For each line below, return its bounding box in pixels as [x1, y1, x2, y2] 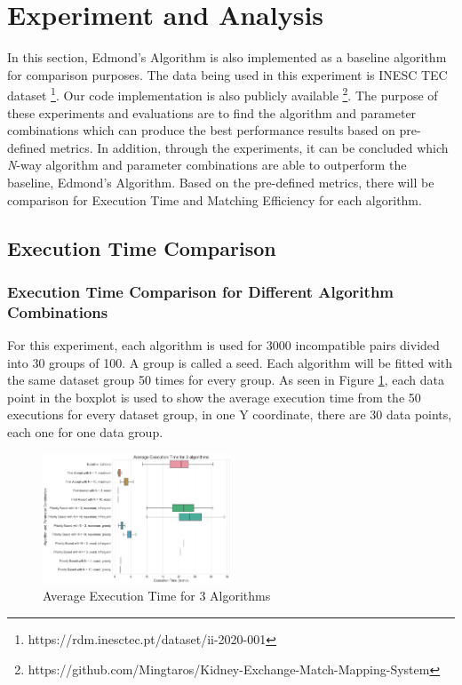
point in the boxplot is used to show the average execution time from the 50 [7, 387, 421, 406]
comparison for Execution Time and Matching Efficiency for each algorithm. [7, 190, 422, 209]
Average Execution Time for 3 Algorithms [43, 586, 271, 605]
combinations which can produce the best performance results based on [7, 121, 395, 139]
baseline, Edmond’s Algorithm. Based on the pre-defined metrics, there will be [7, 172, 434, 191]
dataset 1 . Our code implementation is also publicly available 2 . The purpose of [7, 84, 438, 104]
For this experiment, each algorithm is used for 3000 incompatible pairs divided [7, 336, 440, 354]
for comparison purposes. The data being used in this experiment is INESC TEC [7, 65, 448, 84]
